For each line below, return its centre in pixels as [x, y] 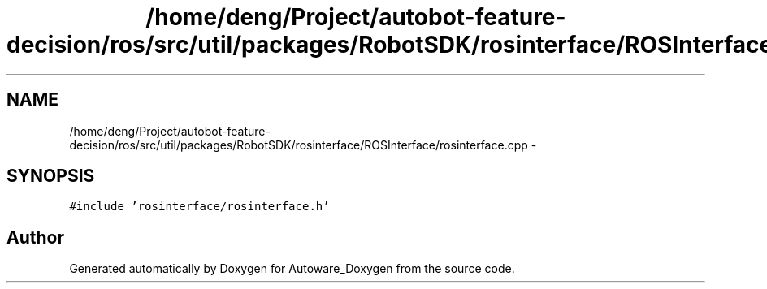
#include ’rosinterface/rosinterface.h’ [199, 207]
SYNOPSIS [51, 176]
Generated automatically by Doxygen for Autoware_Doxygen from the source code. [292, 269]
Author [35, 237]
